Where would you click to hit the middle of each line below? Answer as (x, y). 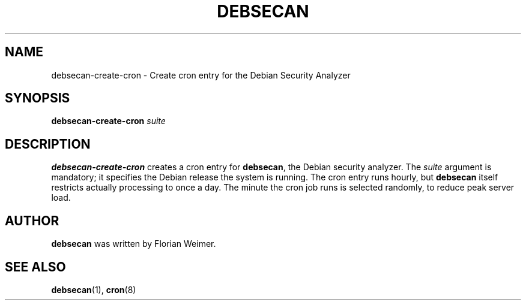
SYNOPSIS (38, 98)
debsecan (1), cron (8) (94, 289)
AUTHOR (32, 221)
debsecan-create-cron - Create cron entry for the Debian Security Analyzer (201, 75)
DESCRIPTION (48, 144)
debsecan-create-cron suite (108, 121)
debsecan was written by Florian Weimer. (134, 244)
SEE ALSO (35, 267)
